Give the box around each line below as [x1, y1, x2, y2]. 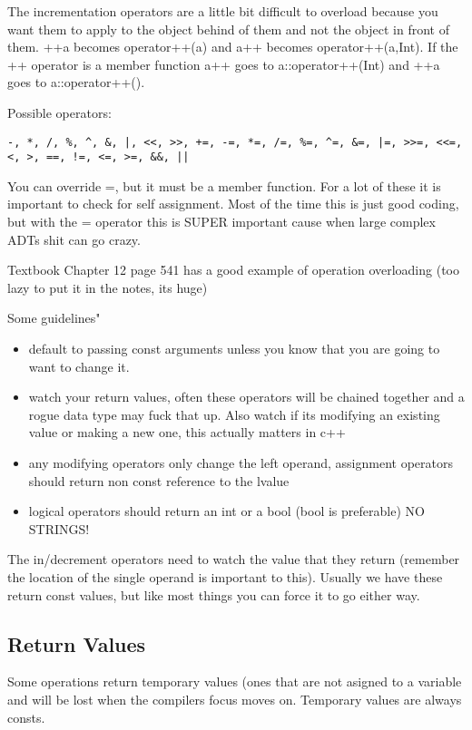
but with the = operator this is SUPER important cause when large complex [7, 212, 436, 231]
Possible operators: [7, 102, 112, 122]
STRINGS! [28, 519, 90, 538]
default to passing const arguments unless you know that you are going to [28, 339, 440, 358]
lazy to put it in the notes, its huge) [7, 277, 208, 297]
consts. [7, 707, 45, 726]
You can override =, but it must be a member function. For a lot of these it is [7, 176, 441, 195]
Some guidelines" [7, 308, 101, 327]
